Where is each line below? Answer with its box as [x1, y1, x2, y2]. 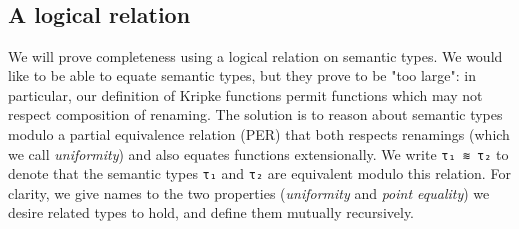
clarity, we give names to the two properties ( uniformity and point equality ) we [8, 182, 490, 203]
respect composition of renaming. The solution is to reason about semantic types [8, 104, 503, 125]
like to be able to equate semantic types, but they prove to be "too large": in [8, 65, 477, 86]
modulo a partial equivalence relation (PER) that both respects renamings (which [8, 123, 510, 144]
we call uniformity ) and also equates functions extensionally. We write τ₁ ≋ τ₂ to [8, 143, 509, 164]
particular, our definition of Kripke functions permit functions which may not [8, 84, 483, 105]
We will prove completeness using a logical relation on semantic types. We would [8, 45, 503, 66]
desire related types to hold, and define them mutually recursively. [8, 202, 415, 223]
